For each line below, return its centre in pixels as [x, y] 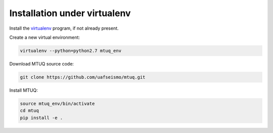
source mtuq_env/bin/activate [57, 104]
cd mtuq [29, 111]
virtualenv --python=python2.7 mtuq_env [71, 51]
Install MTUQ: [24, 90]
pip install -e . [41, 118]
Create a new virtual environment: [45, 37]
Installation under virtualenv [70, 13]
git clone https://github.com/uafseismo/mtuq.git [83, 77]
